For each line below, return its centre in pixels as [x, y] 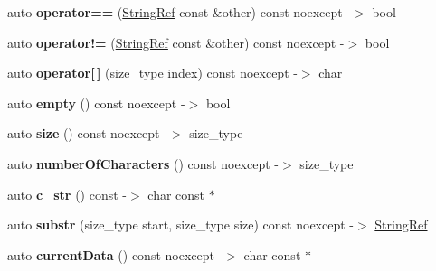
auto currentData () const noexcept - [115, 254]
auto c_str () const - [67, 194]
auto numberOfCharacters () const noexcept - [143, 163]
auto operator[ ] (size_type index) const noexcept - [152, 73]
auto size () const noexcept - [88, 133]
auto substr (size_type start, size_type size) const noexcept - [180, 224]
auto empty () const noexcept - [96, 103]
